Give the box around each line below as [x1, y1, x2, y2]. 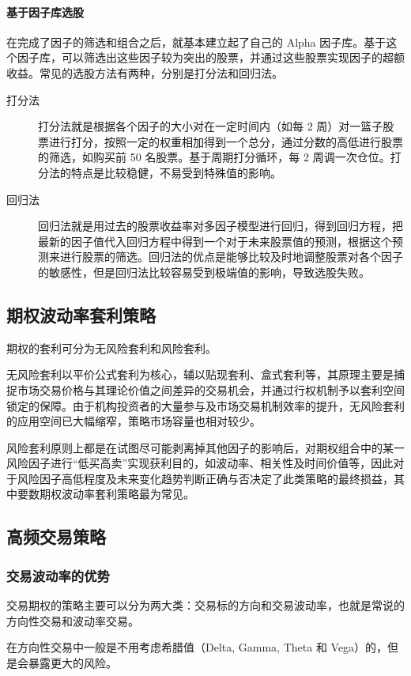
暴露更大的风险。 [28, 654, 117, 670]
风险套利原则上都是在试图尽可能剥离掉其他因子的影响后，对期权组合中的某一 [6, 439, 405, 455]
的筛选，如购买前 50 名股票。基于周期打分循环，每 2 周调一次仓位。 [38, 149, 390, 165]
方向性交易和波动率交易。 [6, 612, 139, 629]
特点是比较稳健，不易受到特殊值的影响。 [70, 164, 281, 180]
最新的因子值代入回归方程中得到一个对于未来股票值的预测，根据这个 [38, 232, 392, 249]
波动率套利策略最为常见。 [61, 485, 194, 502]
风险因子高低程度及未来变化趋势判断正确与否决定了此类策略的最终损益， [17, 470, 394, 486]
